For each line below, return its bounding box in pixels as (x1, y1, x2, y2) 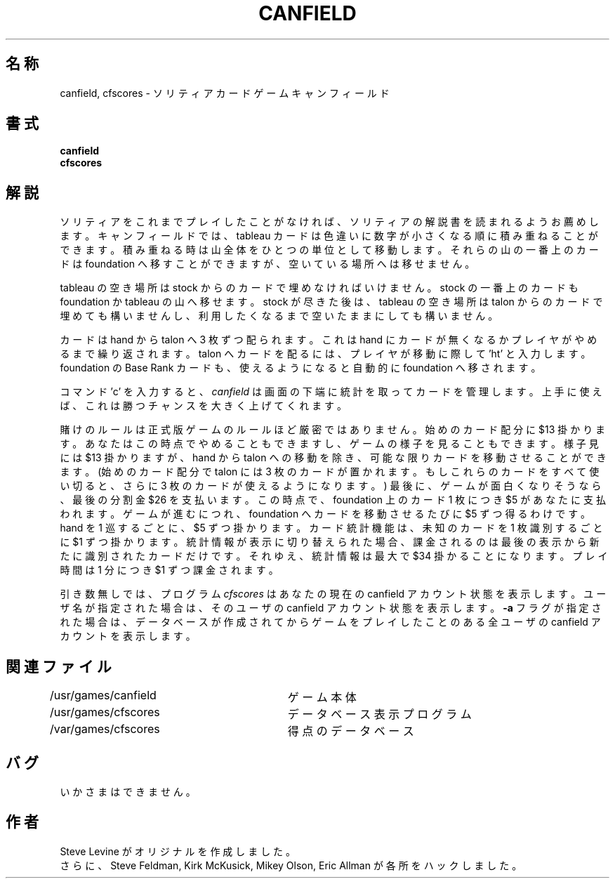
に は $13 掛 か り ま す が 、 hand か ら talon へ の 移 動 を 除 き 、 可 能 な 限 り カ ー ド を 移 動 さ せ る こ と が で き (60, 451, 607, 464)
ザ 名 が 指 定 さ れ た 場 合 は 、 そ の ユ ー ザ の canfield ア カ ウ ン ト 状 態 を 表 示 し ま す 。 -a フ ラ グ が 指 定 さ (60, 602, 602, 614)
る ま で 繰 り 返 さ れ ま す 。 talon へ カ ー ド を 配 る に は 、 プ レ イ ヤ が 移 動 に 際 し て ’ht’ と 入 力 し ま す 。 (60, 348, 591, 360)
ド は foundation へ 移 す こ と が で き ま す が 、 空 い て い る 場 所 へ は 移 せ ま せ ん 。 (60, 258, 475, 270)
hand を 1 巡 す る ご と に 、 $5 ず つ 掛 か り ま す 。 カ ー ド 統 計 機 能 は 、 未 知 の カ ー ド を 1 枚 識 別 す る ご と (60, 522, 603, 534)
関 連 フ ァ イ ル (6, 657, 112, 675)
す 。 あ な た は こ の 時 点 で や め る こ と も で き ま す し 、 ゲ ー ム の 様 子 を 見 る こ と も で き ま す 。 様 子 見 (60, 437, 599, 450)
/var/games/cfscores (50, 722, 160, 737)
